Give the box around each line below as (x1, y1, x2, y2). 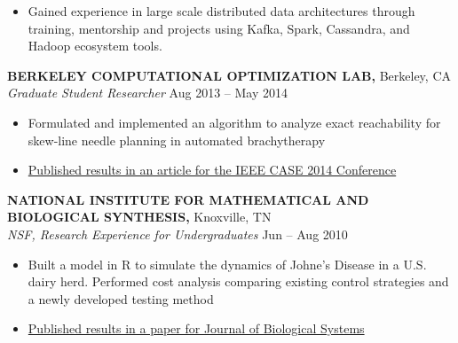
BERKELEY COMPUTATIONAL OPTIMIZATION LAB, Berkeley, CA (7, 66, 452, 84)
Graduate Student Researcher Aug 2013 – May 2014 (7, 83, 288, 102)
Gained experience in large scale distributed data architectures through (28, 2, 415, 19)
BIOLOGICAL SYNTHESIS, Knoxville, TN (7, 207, 272, 226)
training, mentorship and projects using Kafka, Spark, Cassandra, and (28, 19, 410, 37)
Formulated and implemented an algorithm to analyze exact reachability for (28, 113, 441, 131)
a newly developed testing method (28, 289, 214, 308)
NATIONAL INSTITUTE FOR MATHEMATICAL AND (7, 190, 369, 208)
